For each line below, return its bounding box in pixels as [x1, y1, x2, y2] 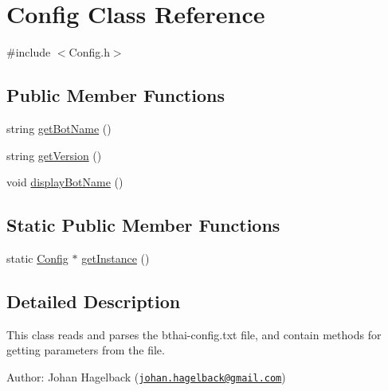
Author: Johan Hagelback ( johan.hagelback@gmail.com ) [6, 368, 286, 385]
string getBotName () [6, 119, 112, 136]
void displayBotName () [6, 174, 123, 190]
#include [6, 44, 51, 61]
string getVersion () [6, 147, 102, 163]
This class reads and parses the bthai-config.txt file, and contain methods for [6, 326, 382, 342]
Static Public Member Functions [6, 213, 280, 237]
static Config [6, 249, 69, 266]
